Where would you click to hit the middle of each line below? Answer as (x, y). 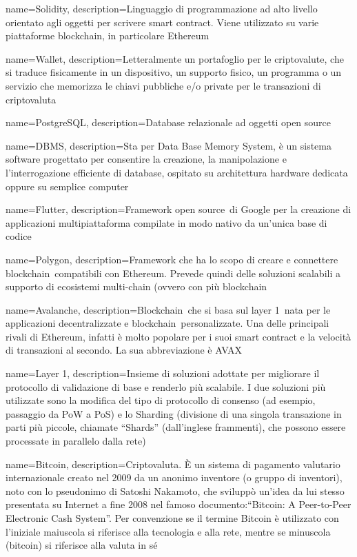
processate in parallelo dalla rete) (76, 441)
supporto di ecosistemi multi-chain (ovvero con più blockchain (136, 286)
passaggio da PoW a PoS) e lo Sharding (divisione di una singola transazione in (174, 413)
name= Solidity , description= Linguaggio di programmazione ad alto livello (162, 8)
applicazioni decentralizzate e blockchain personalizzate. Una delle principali (167, 323)
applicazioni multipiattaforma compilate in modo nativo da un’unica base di (166, 222)
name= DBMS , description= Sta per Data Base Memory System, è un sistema (169, 145)
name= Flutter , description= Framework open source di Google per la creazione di (178, 209)
